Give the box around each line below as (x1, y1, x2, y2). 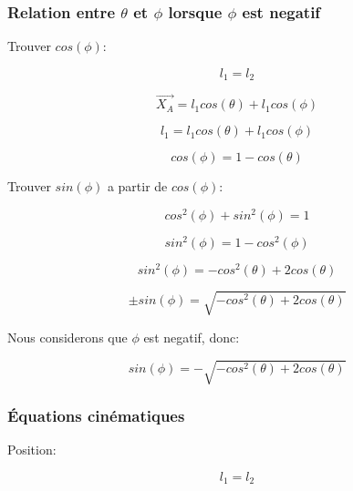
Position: (7, 440, 57, 459)
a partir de (107, 177, 168, 196)
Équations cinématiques (7, 404, 185, 426)
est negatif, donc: (143, 327, 240, 346)
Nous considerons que (7, 327, 128, 346)
